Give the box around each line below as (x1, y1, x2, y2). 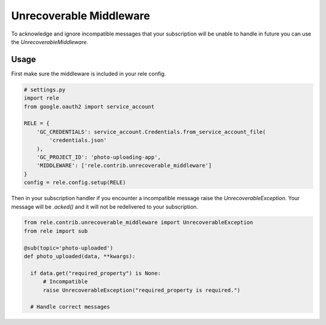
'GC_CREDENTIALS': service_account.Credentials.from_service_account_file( (36, 128, 266, 135)
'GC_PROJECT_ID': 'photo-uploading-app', (36, 154, 161, 160)
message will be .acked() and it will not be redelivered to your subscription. (11, 203, 199, 210)
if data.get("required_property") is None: (30, 270, 161, 277)
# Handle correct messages (30, 303, 110, 311)
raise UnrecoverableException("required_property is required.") (43, 286, 241, 294)
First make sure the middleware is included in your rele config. (11, 70, 166, 77)
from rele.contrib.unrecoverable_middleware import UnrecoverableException (24, 219, 254, 226)
